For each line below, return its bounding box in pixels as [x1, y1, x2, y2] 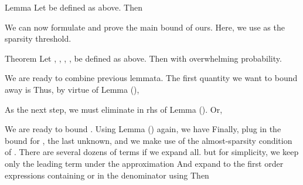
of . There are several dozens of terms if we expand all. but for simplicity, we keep [5, 146, 299, 158]
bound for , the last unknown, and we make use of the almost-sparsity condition [5, 134, 292, 146]
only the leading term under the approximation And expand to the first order [5, 157, 284, 169]
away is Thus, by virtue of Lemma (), [5, 83, 139, 95]
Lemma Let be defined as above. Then [5, 1, 142, 13]
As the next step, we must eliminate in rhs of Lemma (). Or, [5, 103, 223, 115]
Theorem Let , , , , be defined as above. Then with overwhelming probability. [5, 52, 282, 64]
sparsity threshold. [5, 32, 72, 45]
